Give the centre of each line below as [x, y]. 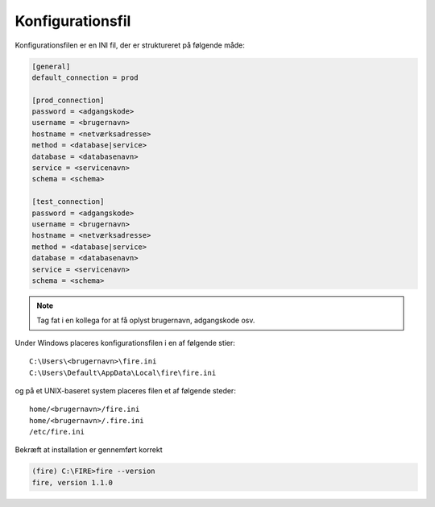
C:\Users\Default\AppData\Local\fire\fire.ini [123, 372]
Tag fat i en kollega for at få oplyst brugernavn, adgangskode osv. [146, 320]
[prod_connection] [68, 100]
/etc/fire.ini [57, 432]
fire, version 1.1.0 [72, 482]
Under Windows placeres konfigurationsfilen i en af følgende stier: [125, 343]
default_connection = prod [85, 77]
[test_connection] [68, 202]
